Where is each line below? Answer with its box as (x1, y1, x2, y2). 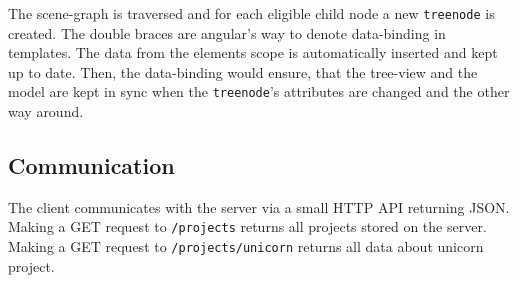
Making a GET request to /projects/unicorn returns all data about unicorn (8, 236, 484, 257)
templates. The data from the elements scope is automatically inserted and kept (8, 42, 498, 63)
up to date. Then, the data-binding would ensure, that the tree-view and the (8, 61, 478, 82)
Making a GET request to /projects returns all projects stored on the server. (8, 216, 487, 237)
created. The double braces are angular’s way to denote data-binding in (8, 22, 446, 43)
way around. (8, 101, 84, 122)
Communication (8, 150, 175, 181)
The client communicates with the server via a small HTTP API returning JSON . (8, 196, 510, 217)
